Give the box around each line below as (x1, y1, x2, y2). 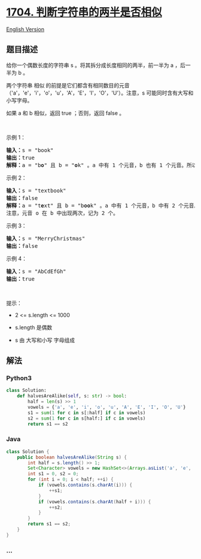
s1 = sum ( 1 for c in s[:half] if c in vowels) (28, 409, 146, 416)
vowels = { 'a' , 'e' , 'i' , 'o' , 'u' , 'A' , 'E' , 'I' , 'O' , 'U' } (28, 405, 186, 411)
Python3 (6, 374, 32, 382)
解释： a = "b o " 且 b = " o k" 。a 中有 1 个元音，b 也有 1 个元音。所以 (6, 162, 197, 168)
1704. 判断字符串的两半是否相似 (6, 5, 162, 19)
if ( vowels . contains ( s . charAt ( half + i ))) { (38, 499, 151, 505)
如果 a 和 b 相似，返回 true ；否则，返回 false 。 (6, 109, 124, 117)
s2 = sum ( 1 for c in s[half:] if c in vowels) (28, 415, 146, 421)
